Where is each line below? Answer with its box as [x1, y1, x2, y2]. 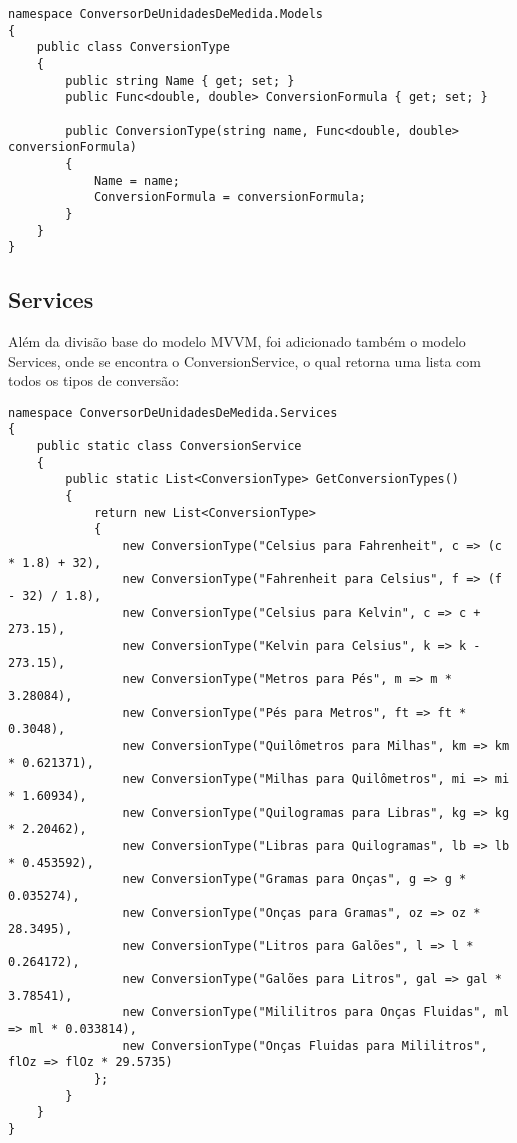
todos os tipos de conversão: [8, 370, 180, 391]
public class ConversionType [36, 40, 230, 55]
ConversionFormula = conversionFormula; [93, 190, 366, 205]
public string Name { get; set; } [65, 73, 295, 88]
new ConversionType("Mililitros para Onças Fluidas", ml [122, 1005, 510, 1020]
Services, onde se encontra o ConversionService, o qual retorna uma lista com [8, 350, 482, 371]
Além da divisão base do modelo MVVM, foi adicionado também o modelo [8, 331, 466, 352]
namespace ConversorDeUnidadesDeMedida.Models [8, 7, 323, 21]
